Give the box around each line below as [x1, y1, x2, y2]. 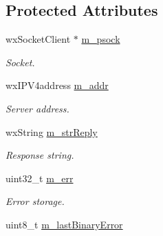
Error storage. [6, 194, 65, 208]
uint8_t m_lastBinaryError [6, 217, 123, 231]
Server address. [6, 101, 69, 115]
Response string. [6, 148, 74, 162]
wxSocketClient [6, 32, 71, 46]
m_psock [81, 32, 120, 46]
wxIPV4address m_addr [6, 78, 109, 92]
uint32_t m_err [6, 170, 74, 185]
